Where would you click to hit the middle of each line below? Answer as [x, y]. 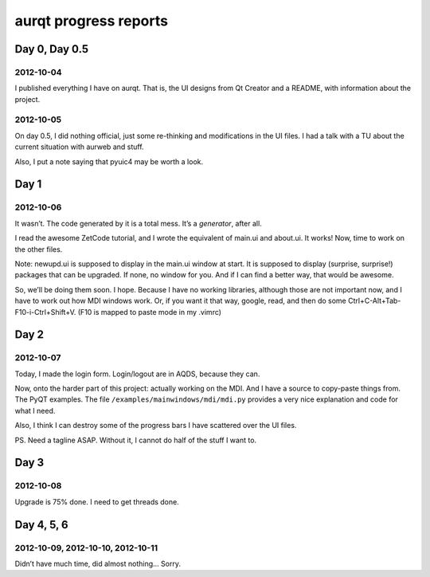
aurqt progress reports [92, 21]
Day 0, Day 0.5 [52, 49]
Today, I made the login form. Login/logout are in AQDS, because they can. [137, 374]
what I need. [35, 410]
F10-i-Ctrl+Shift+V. [45, 312]
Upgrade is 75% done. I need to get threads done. [97, 501]
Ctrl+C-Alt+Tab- [374, 301]
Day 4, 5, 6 [42, 525]
